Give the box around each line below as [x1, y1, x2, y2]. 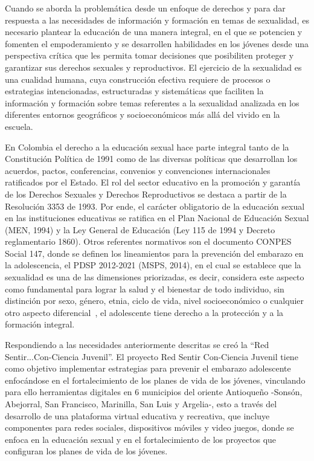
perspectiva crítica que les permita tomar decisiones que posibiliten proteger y [5, 49, 294, 62]
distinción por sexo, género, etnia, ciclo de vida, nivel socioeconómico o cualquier [5, 294, 304, 307]
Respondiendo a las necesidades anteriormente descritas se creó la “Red [5, 338, 269, 351]
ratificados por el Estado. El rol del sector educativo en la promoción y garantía [5, 176, 301, 189]
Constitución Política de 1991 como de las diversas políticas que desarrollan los [5, 152, 298, 165]
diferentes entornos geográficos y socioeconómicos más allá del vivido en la [5, 108, 280, 121]
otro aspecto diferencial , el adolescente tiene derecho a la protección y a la [5, 306, 284, 318]
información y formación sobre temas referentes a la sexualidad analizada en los [5, 96, 300, 109]
